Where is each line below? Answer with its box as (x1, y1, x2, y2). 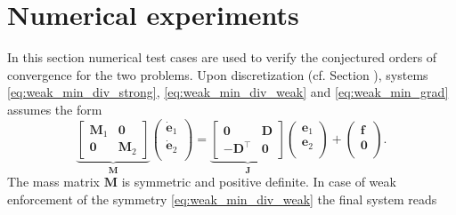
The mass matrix (7, 172, 101, 191)
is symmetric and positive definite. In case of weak (121, 172, 396, 191)
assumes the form (7, 100, 102, 118)
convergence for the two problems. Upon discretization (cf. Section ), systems (7, 65, 428, 84)
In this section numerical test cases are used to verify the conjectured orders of (7, 48, 437, 67)
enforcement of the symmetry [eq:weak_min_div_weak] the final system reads (7, 189, 437, 208)
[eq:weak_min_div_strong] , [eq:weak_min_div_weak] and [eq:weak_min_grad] (7, 83, 449, 101)
